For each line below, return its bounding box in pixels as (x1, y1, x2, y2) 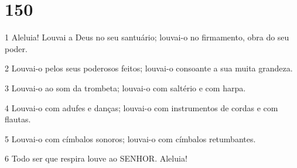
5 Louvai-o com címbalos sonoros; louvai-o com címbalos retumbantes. (5, 132, 256, 145)
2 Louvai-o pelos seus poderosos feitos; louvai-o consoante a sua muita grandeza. (5, 62, 293, 74)
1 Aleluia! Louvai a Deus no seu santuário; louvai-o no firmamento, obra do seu (5, 31, 289, 43)
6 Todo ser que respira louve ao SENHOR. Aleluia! (5, 152, 187, 164)
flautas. (5, 113, 31, 125)
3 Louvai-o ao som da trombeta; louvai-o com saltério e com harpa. (5, 81, 246, 94)
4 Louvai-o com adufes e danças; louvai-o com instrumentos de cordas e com (5, 101, 278, 114)
